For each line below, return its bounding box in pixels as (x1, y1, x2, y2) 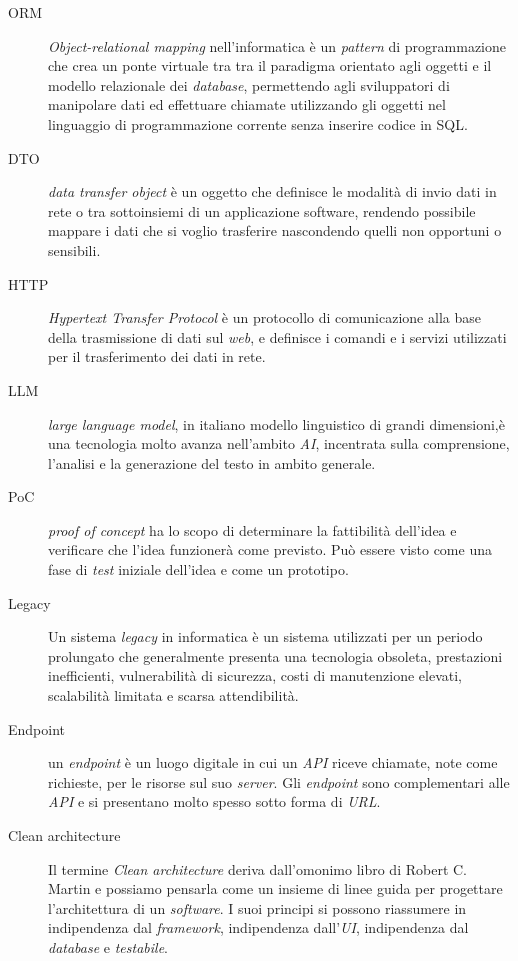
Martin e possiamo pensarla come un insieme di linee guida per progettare (48, 878, 503, 899)
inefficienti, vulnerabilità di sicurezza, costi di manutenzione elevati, (48, 665, 463, 686)
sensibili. (48, 239, 101, 260)
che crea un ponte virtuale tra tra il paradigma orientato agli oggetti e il (48, 55, 492, 76)
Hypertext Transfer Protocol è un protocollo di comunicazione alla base (48, 307, 481, 328)
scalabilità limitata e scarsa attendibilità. (48, 685, 299, 706)
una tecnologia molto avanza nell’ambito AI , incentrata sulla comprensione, (48, 433, 510, 454)
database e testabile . (48, 936, 168, 957)
